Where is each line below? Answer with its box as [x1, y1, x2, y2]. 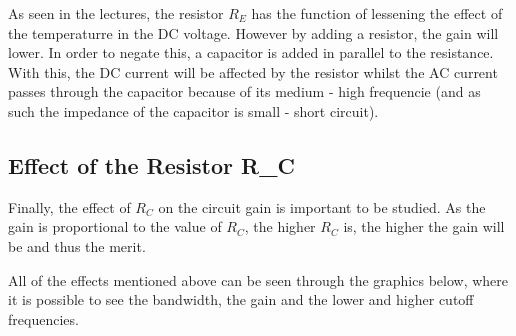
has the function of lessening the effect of [251, 3, 503, 23]
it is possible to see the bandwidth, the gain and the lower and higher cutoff [8, 289, 474, 310]
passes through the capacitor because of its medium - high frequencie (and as [8, 81, 481, 102]
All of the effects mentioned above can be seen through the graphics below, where [8, 269, 509, 290]
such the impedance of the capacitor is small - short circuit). [8, 100, 379, 121]
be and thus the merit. [8, 235, 146, 256]
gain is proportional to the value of [8, 216, 222, 237]
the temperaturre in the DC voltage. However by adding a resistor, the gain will [8, 22, 499, 43]
